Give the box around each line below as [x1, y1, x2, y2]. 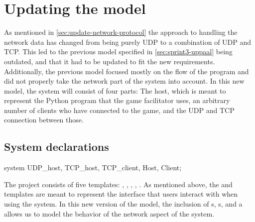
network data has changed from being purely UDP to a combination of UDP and [4, 36, 252, 47]
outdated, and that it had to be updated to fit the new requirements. [4, 56, 215, 66]
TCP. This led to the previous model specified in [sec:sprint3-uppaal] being [4, 46, 233, 57]
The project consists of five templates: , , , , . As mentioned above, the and [4, 179, 233, 189]
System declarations [4, 139, 109, 154]
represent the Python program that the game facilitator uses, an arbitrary [4, 95, 230, 106]
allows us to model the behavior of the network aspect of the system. [4, 208, 214, 219]
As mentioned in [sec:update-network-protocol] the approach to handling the [4, 27, 238, 37]
